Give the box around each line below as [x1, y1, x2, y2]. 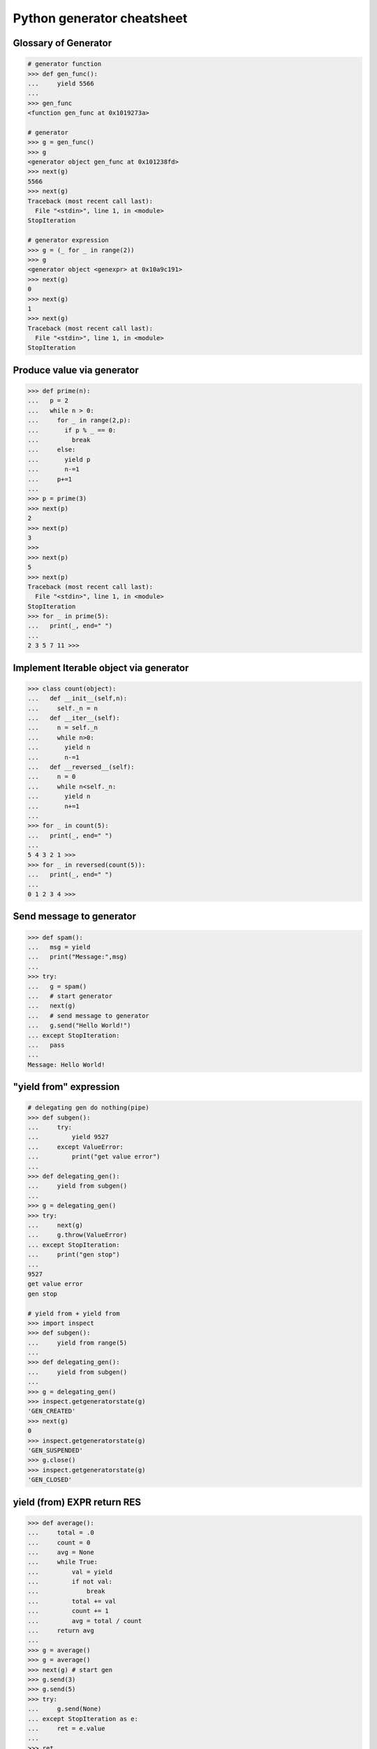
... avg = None [27, 1548, 94, 1556]
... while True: [27, 1558, 98, 1566]
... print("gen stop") [27, 1251, 120, 1259]
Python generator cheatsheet [13, 10, 188, 26]
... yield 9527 [27, 1133, 110, 1141]
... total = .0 [27, 1529, 94, 1537]
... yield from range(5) [27, 1338, 128, 1347]
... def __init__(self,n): [27, 695, 128, 702]
